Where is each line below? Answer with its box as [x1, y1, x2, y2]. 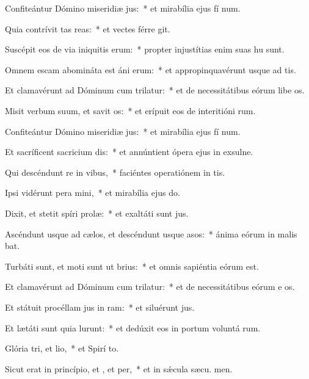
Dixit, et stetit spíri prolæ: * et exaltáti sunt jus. [5, 206, 189, 219]
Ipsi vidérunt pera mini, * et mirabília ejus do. [5, 186, 180, 199]
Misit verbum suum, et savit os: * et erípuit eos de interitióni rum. [5, 104, 256, 117]
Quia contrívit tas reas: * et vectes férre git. [5, 22, 170, 35]
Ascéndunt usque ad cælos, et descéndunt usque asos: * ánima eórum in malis [5, 227, 297, 240]
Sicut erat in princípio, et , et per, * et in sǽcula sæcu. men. [5, 362, 233, 375]
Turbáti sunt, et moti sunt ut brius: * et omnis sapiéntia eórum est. [5, 259, 259, 272]
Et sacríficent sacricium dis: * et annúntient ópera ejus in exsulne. [5, 145, 253, 158]
